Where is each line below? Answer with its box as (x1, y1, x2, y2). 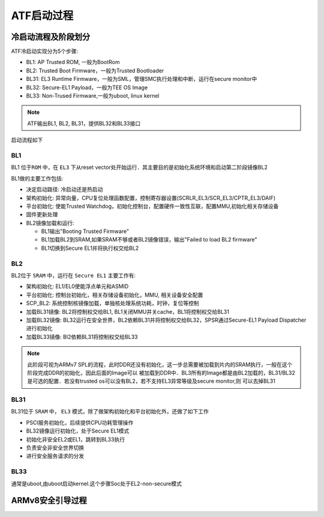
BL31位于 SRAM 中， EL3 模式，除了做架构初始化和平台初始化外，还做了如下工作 (11, 408, 209, 415)
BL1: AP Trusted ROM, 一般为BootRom (26, 59, 120, 66)
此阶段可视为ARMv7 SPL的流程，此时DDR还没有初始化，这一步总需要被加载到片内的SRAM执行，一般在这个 (27, 361, 293, 368)
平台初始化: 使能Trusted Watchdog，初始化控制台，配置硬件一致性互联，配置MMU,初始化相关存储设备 (26, 202, 279, 210)
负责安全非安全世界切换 (26, 444, 84, 451)
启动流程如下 (11, 137, 43, 144)
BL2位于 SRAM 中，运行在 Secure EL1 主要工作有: (11, 271, 136, 279)
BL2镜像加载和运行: (26, 219, 74, 226)
